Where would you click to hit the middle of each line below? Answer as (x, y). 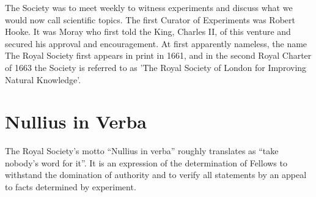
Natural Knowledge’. (43, 79)
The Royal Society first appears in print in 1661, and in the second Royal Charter (158, 55)
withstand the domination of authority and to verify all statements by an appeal (156, 175)
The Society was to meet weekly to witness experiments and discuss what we (149, 7)
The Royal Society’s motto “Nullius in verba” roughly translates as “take (142, 151)
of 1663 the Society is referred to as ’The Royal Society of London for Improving (156, 67)
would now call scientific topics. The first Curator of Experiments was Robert (150, 19)
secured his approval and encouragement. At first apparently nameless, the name (156, 43)
